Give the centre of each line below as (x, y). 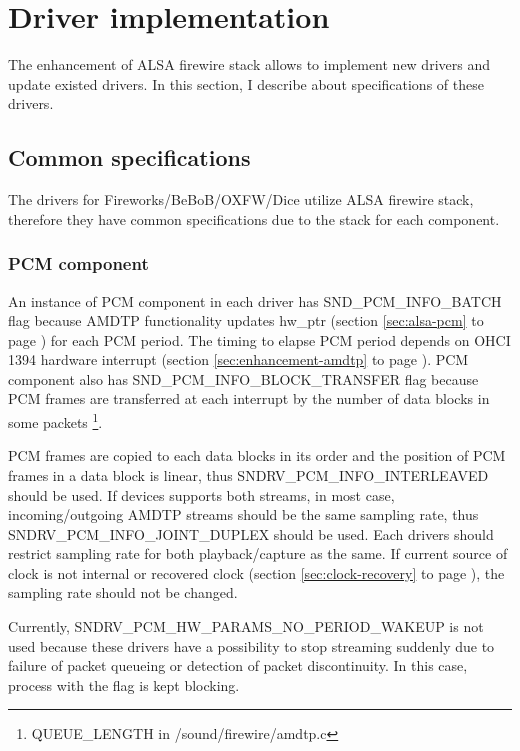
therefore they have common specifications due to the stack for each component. (254, 218)
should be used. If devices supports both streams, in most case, (201, 494)
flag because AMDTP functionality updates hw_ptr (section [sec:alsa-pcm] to (246, 320)
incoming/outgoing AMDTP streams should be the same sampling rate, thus (243, 514)
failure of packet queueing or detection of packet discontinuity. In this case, (238, 665)
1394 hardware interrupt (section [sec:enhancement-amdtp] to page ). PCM (238, 359)
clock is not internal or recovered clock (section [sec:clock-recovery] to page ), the (256, 572)
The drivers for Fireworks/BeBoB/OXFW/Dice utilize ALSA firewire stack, (241, 199)
